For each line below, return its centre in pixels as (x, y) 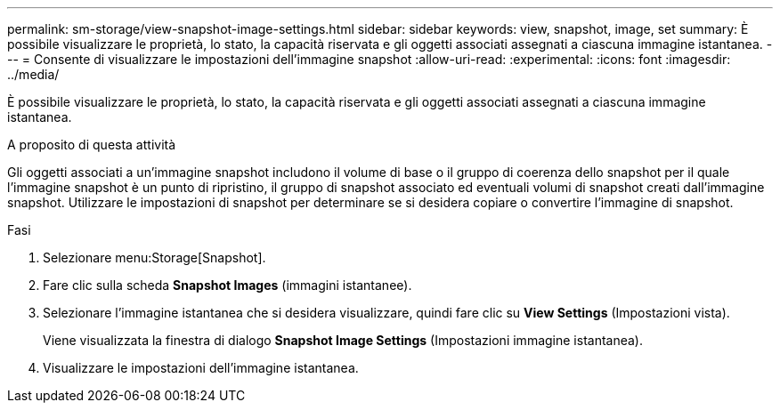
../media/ (33, 74)
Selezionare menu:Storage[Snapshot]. (154, 257)
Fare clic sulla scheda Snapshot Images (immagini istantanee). (227, 285)
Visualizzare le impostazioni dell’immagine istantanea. (201, 368)
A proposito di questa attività (92, 145)
